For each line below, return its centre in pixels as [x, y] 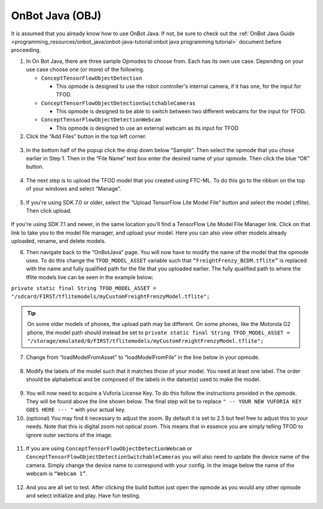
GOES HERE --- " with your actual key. [76, 410]
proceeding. [26, 50]
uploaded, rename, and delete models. [59, 241]
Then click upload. [49, 211]
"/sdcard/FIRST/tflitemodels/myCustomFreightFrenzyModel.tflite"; [111, 297]
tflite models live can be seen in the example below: [90, 277]
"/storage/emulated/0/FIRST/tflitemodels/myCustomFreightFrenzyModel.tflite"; [146, 341]
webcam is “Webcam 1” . [57, 474]
